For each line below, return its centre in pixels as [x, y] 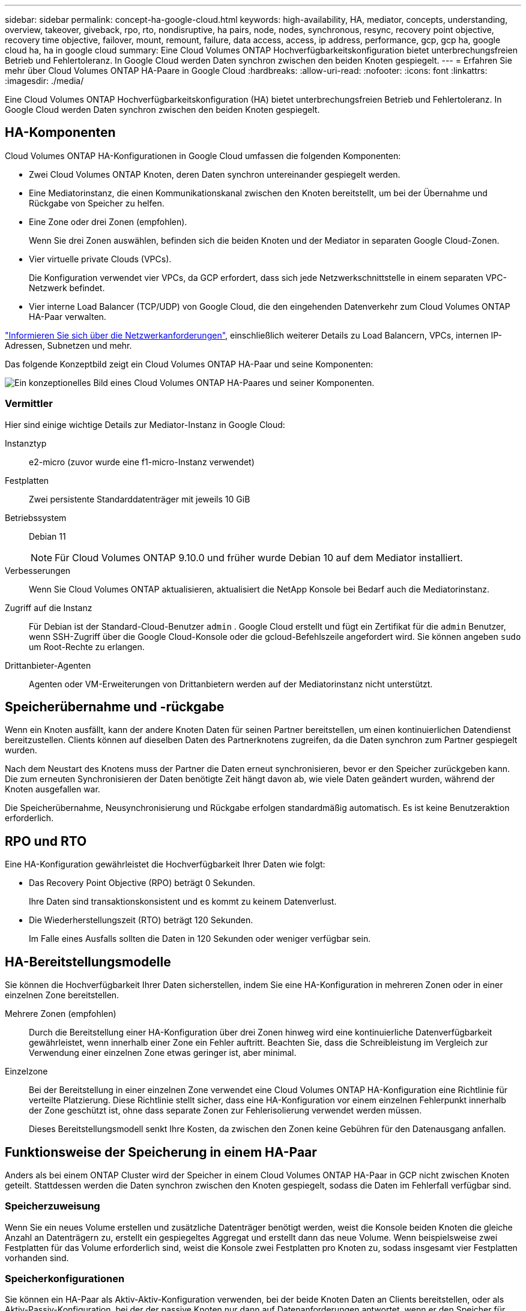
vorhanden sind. [37, 1258]
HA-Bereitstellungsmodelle [88, 962]
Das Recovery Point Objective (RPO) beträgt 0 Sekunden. [142, 883]
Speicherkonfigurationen [65, 1279]
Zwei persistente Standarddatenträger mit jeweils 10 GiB [140, 499]
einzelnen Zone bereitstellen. [62, 995]
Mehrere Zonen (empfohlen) [61, 1014]
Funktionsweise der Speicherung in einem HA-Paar [161, 1152]
